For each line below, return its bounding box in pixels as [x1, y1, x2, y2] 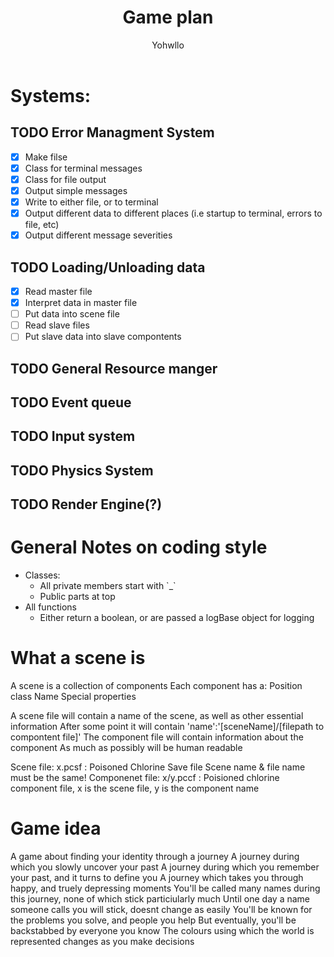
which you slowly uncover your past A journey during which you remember [10, 861, 320, 873]
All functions [24, 601, 77, 613]
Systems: [10, 84, 92, 107]
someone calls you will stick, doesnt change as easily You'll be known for [10, 904, 313, 916]
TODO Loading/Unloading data [10, 259, 206, 276]
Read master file [24, 286, 93, 297]
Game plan [122, 6, 214, 29]
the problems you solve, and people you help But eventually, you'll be [10, 914, 297, 926]
